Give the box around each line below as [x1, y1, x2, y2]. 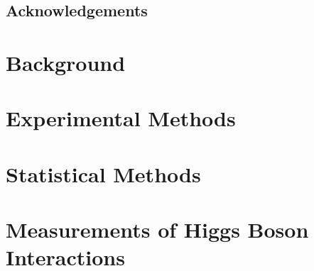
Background [6, 48, 126, 77]
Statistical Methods [6, 159, 201, 188]
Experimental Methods [6, 104, 236, 133]
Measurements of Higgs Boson [6, 215, 309, 244]
